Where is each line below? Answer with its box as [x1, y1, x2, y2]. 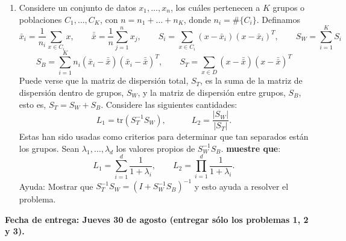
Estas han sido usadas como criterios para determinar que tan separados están [19, 130, 309, 143]
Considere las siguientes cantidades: [105, 98, 237, 110]
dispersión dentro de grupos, [19, 86, 124, 99]
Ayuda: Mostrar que [19, 180, 93, 192]
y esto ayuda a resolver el [194, 180, 289, 192]
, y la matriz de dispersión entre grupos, [137, 86, 286, 99]
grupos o [272, 1, 305, 13]
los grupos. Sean [19, 142, 80, 154]
